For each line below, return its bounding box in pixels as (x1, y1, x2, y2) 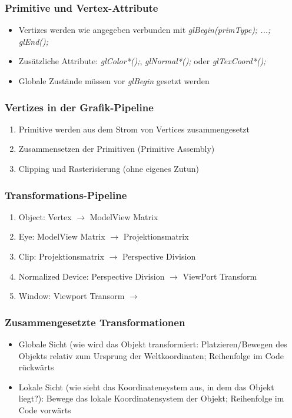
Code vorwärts (18, 403, 71, 416)
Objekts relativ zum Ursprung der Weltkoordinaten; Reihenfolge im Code (18, 349, 284, 361)
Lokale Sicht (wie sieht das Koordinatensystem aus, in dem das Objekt (18, 380, 274, 393)
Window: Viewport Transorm (18, 290, 125, 302)
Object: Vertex (18, 210, 72, 223)
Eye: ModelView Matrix (18, 230, 105, 243)
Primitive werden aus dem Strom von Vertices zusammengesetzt (18, 122, 250, 135)
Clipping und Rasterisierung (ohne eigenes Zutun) (18, 162, 200, 174)
